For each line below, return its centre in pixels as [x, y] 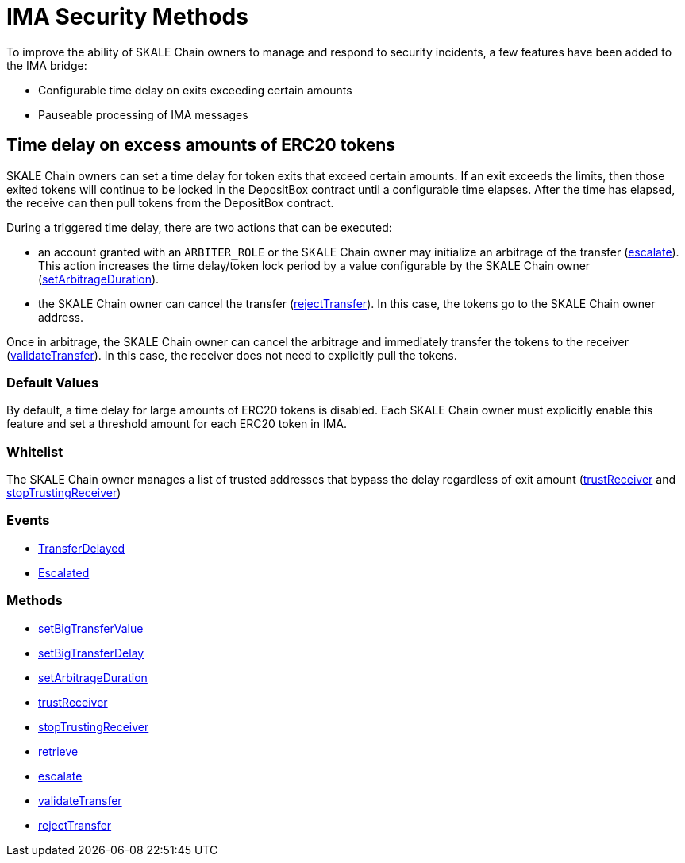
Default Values [53, 382]
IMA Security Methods [127, 17]
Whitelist [35, 451]
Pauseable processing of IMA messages [143, 114]
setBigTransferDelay [91, 653]
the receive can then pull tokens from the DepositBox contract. [170, 202]
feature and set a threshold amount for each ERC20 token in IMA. [177, 424]
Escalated [64, 572]
